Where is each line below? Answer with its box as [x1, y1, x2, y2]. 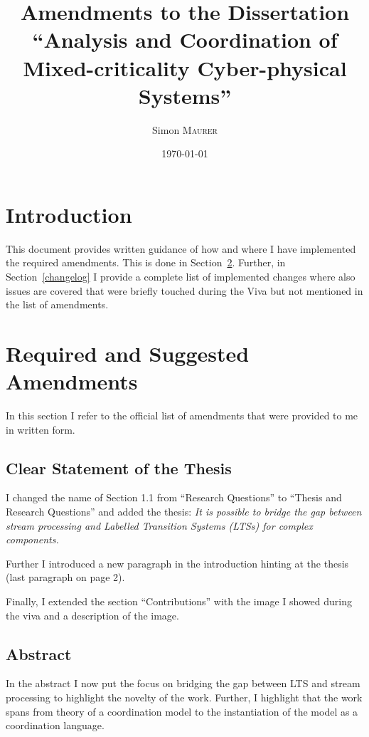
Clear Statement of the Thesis [6, 456, 232, 479]
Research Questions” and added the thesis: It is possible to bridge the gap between [6, 504, 362, 519]
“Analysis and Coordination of [32, 25, 338, 54]
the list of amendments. [6, 297, 109, 312]
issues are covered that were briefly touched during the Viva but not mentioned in [6, 283, 363, 298]
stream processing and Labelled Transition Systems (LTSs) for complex [6, 518, 313, 533]
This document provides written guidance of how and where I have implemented [6, 241, 356, 256]
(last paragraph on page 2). [6, 570, 125, 585]
